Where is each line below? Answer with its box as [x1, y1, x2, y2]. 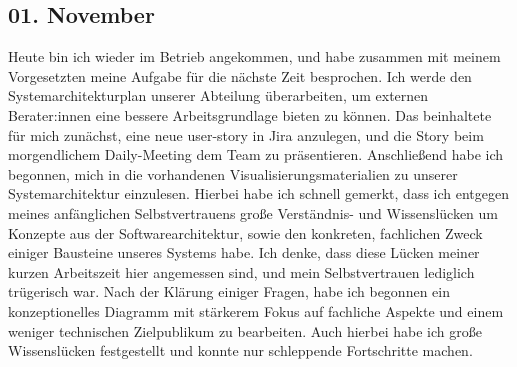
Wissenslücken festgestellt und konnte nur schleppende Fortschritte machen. [8, 340, 473, 361]
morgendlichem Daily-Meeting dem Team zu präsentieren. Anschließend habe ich [8, 144, 504, 165]
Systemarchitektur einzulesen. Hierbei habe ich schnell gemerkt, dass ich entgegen [8, 183, 510, 204]
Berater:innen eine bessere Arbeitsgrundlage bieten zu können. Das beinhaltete [8, 104, 492, 125]
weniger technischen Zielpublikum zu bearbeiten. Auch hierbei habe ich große [8, 320, 482, 341]
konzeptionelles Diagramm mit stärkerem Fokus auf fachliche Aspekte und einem [8, 300, 504, 321]
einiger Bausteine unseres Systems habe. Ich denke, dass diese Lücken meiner [8, 242, 480, 263]
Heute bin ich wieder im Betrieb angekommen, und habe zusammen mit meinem [8, 46, 501, 67]
